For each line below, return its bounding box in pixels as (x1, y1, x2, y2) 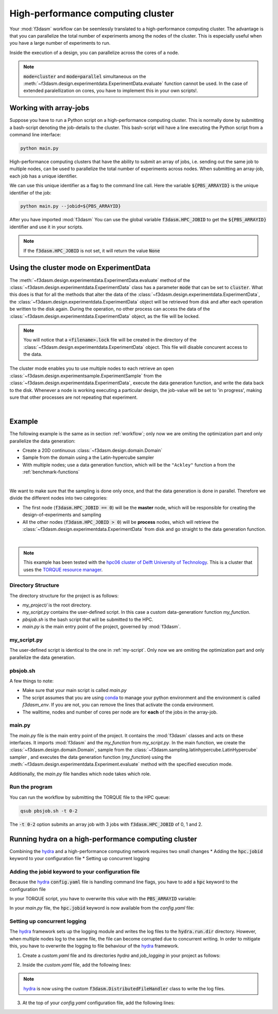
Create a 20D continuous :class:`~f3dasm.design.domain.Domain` (22, 448, 163, 454)
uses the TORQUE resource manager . (23, 566, 103, 573)
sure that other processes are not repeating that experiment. (9, 394, 138, 401)
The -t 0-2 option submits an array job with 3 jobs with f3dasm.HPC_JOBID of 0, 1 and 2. (9, 821, 203, 827)
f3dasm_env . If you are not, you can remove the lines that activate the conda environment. (22, 702, 215, 708)
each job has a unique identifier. (9, 173, 78, 179)
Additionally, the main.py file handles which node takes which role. (9, 771, 151, 777)
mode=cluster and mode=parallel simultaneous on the (23, 73, 146, 79)
